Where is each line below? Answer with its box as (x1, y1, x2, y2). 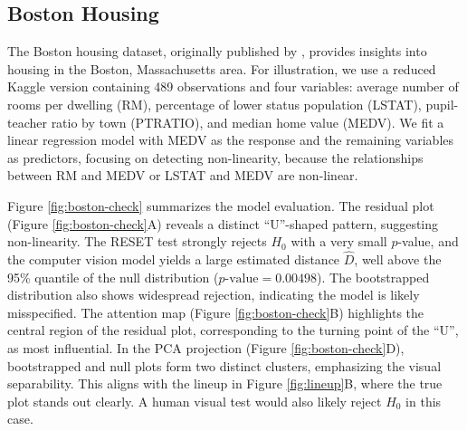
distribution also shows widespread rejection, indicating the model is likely (7, 285, 420, 304)
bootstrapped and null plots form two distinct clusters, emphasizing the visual (7, 356, 442, 375)
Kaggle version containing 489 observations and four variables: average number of (7, 77, 459, 96)
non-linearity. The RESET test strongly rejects (7, 232, 267, 251)
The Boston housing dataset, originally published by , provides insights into (7, 42, 427, 61)
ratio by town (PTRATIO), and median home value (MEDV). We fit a (51, 112, 444, 131)
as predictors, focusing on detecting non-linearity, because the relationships (7, 148, 424, 167)
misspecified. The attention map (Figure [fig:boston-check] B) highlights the (7, 302, 424, 321)
